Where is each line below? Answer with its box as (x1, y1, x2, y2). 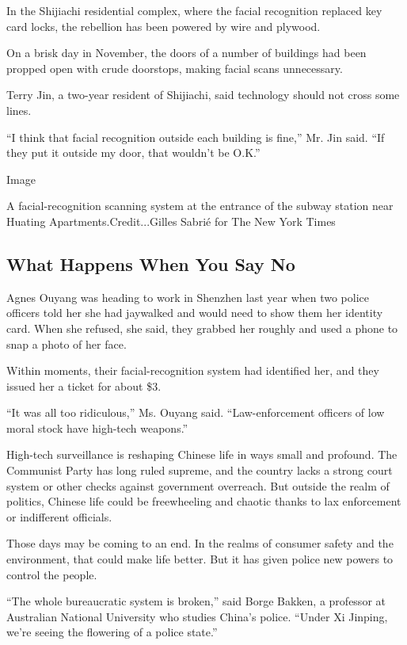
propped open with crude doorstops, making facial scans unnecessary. (6, 59, 343, 76)
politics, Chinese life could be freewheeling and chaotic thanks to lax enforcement (6, 493, 401, 510)
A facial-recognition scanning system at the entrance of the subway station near (6, 197, 394, 214)
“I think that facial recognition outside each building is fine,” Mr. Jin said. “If (6, 128, 385, 145)
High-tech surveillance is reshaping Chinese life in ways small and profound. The (6, 446, 397, 463)
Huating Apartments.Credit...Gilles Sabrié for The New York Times (6, 212, 336, 229)
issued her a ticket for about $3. (6, 377, 162, 394)
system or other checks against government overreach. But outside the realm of (6, 477, 390, 494)
